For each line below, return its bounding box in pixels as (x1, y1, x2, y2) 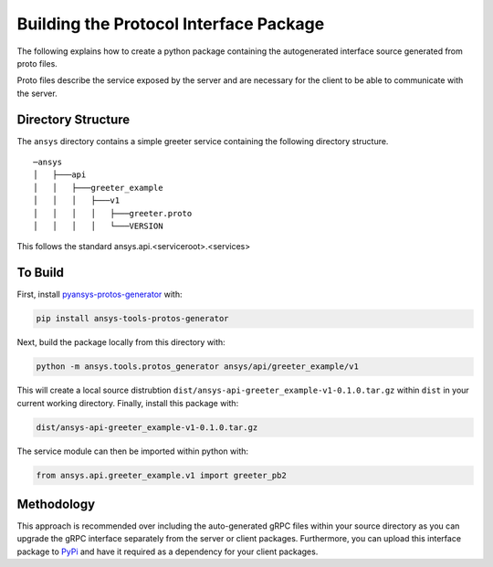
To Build (16, 265, 64, 280)
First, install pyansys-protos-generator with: (16, 289, 183, 300)
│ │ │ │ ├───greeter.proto (33, 208, 193, 218)
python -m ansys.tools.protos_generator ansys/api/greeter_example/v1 (36, 362, 360, 372)
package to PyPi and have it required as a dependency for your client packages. (16, 546, 319, 557)
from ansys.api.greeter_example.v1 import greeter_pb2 (36, 470, 287, 480)
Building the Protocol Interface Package (16, 14, 325, 34)
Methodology (16, 496, 96, 511)
